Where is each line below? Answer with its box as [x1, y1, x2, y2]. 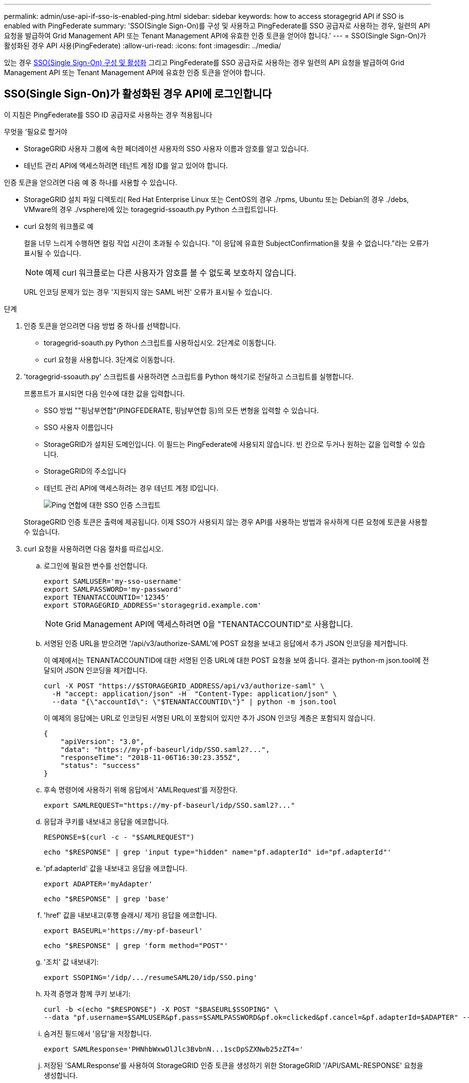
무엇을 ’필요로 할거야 [4, 127, 68, 136]
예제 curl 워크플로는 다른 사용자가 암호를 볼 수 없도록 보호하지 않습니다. [45, 267, 297, 278]
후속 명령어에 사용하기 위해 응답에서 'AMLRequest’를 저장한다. [44, 785, 238, 794]
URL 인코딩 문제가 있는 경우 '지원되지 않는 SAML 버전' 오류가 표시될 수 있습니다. [24, 287, 272, 296]
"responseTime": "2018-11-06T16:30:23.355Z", [60, 753, 241, 761]
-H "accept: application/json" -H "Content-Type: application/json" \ [52, 689, 337, 698]
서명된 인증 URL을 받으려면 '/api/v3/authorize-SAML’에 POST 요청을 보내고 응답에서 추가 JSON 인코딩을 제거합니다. [44, 639, 408, 648]
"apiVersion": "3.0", [60, 737, 145, 746]
